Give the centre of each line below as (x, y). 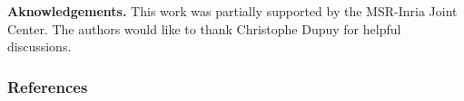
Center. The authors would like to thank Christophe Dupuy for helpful (204, 28)
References (48, 86)
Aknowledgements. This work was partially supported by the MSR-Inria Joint (232, 11)
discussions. (39, 46)
